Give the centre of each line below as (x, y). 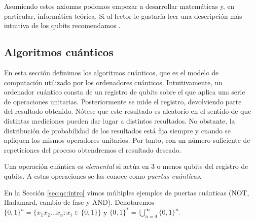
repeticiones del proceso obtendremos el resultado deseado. (93, 149)
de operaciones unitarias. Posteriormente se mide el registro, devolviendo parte (123, 101)
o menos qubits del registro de (202, 166)
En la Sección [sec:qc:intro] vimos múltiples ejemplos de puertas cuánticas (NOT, (127, 192)
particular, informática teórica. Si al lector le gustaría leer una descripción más (123, 16)
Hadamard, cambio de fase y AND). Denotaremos (79, 202)
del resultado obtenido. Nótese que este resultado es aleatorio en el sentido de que (127, 111)
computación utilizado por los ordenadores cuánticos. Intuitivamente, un (113, 82)
